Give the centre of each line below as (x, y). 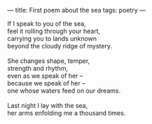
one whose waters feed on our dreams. (64, 91)
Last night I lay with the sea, (48, 105)
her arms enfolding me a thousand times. (67, 113)
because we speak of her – (46, 83)
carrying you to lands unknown (52, 39)
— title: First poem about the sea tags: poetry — (76, 10)
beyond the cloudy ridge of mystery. (60, 46)
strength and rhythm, (38, 68)
